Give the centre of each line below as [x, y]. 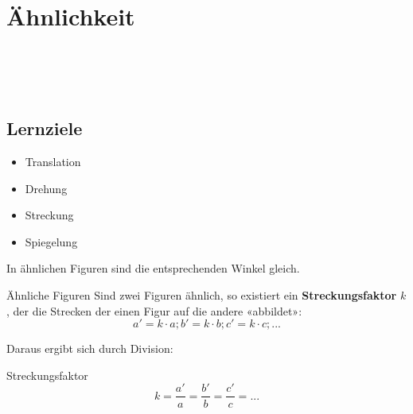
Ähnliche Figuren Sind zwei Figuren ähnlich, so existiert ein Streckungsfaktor [202, 295]
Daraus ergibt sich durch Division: [90, 348]
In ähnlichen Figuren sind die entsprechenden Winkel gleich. [153, 268]
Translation [53, 162]
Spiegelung [51, 241]
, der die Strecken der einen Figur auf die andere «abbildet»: [154, 310]
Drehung [46, 188]
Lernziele [45, 128]
